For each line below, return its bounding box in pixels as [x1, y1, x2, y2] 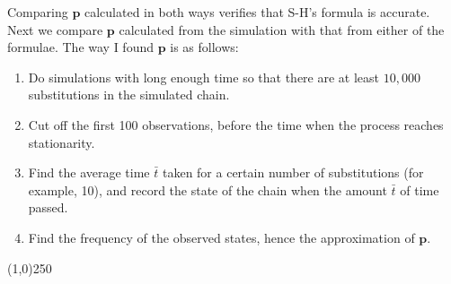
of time [400, 180, 439, 199]
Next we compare [7, 20, 103, 39]
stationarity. [28, 133, 95, 151]
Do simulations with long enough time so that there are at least [28, 67, 380, 86]
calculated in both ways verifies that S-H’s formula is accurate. [84, 3, 430, 21]
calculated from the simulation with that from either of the [119, 20, 445, 39]
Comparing [7, 3, 68, 21]
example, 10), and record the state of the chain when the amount [28, 180, 387, 199]
